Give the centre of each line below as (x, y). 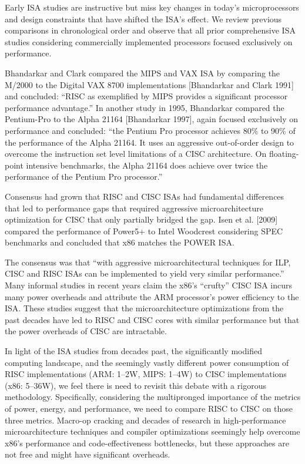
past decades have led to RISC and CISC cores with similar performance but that (152, 319)
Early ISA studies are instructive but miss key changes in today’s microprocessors (152, 7)
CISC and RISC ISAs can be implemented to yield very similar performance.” (145, 273)
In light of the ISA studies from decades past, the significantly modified (133, 351)
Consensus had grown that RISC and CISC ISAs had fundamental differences (145, 196)
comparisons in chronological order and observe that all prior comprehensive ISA (150, 30)
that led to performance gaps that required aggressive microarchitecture (134, 208)
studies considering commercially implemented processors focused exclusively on (149, 41)
